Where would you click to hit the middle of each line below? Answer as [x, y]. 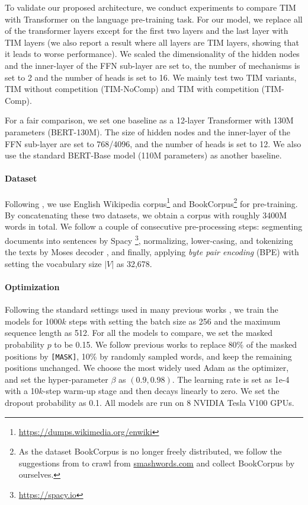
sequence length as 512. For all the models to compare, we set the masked [139, 333]
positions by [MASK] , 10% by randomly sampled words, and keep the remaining [148, 356]
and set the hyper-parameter [57, 379]
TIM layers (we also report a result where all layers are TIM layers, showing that [152, 42]
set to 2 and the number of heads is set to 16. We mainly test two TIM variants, [151, 77]
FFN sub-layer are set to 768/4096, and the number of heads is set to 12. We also [153, 143]
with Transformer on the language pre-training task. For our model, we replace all [154, 19]
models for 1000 [33, 321]
